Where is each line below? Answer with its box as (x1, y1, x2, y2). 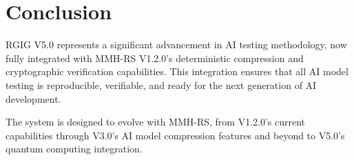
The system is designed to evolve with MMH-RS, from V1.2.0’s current (6, 114, 306, 129)
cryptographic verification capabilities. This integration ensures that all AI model (6, 64, 348, 79)
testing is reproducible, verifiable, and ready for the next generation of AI (6, 77, 317, 92)
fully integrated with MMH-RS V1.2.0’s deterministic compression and (6, 50, 304, 65)
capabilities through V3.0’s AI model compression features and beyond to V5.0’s (6, 128, 345, 142)
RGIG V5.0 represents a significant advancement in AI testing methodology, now (6, 37, 347, 52)
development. (6, 91, 61, 106)
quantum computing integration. (6, 141, 143, 156)
